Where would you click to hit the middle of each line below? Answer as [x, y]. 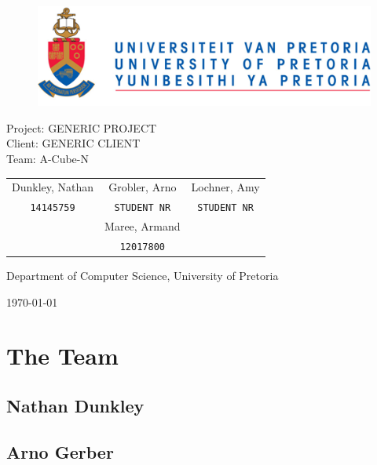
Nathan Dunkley [75, 406]
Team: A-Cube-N [48, 158]
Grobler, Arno [143, 187]
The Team [62, 356]
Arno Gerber [60, 451]
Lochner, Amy [225, 187]
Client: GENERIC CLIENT [73, 143]
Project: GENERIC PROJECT [82, 127]
